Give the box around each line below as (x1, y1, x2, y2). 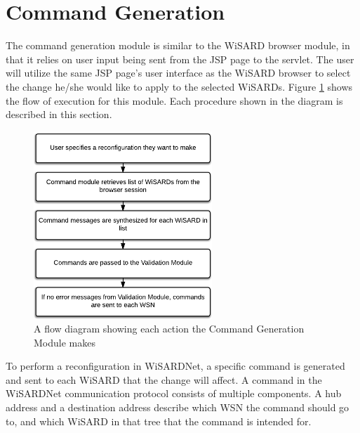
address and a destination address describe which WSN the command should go (6, 400, 349, 415)
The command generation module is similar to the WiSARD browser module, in (6, 38, 350, 53)
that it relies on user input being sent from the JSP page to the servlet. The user (6, 51, 354, 66)
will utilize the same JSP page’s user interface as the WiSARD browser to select (6, 65, 351, 80)
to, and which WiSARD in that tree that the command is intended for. (6, 413, 312, 428)
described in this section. (6, 107, 112, 122)
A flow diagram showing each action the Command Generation (34, 321, 305, 336)
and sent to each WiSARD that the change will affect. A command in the (6, 372, 322, 387)
